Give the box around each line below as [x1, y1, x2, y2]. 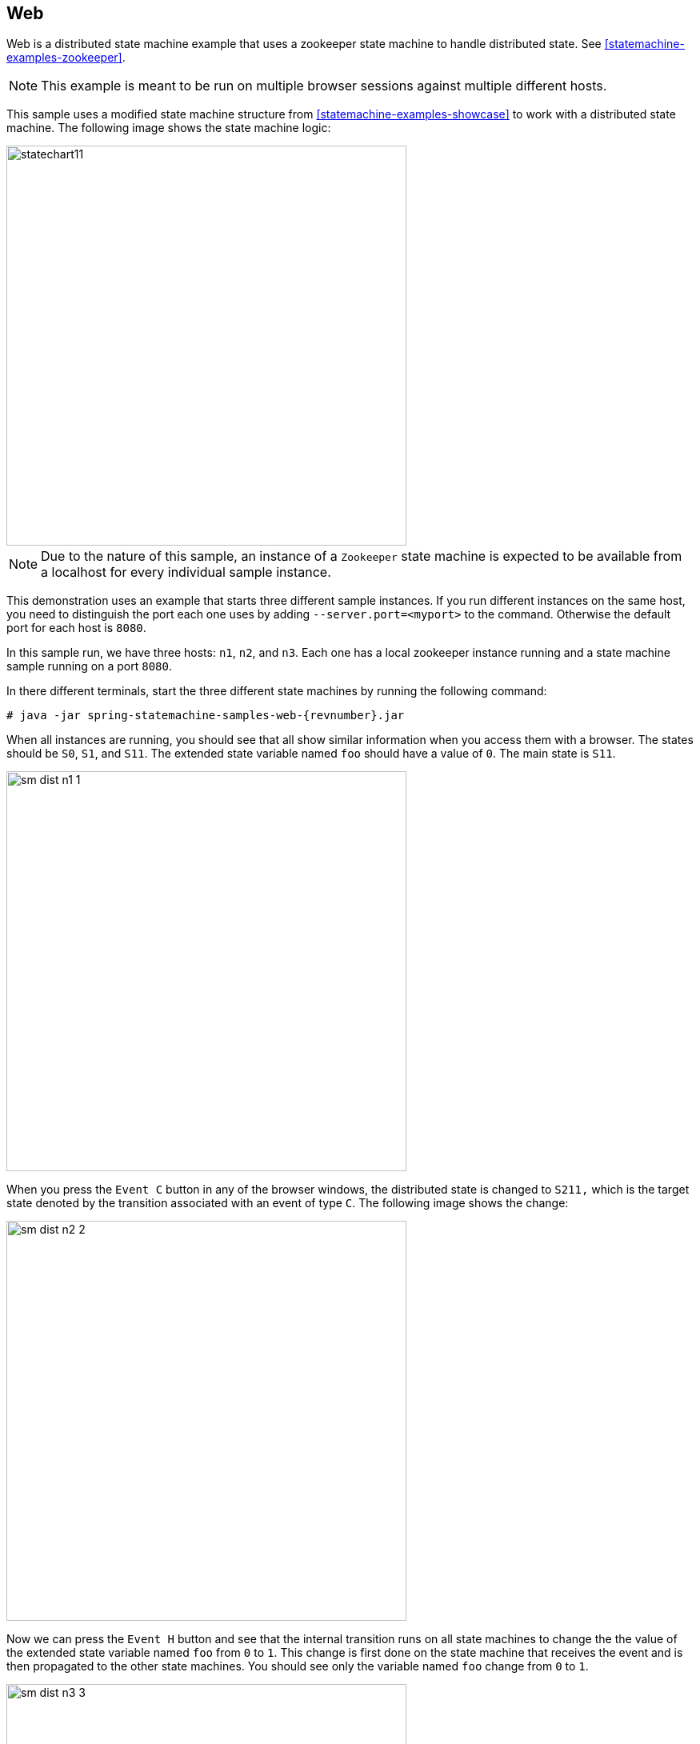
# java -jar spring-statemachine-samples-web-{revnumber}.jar [6, 709, 405, 722]
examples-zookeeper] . [6, 50, 126, 65]
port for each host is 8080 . [6, 621, 146, 635]
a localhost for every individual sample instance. [41, 564, 331, 581]
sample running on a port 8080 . [6, 659, 172, 674]
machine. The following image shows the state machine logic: [6, 121, 331, 135]
